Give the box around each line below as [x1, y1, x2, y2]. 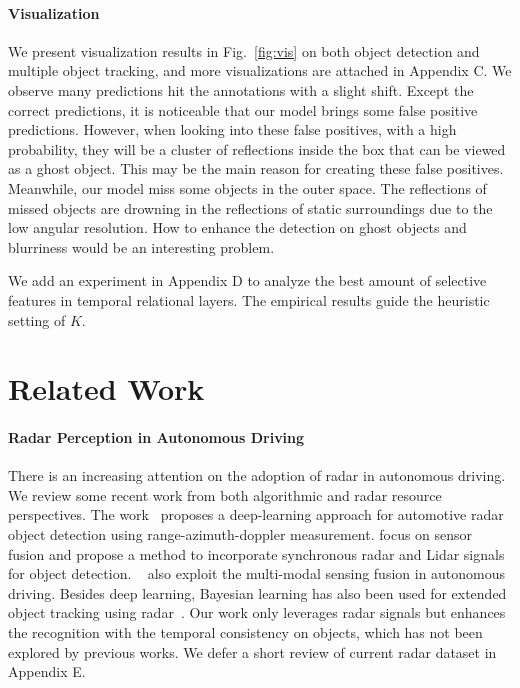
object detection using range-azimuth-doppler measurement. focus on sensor [8, 524, 473, 545]
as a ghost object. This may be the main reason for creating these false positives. [8, 158, 504, 179]
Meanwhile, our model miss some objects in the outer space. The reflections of [8, 177, 487, 198]
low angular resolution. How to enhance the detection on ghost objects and [8, 217, 467, 238]
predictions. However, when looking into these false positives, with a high [8, 119, 457, 140]
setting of [8, 309, 66, 330]
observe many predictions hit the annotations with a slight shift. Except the [8, 79, 474, 100]
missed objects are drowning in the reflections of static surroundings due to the [8, 197, 493, 218]
